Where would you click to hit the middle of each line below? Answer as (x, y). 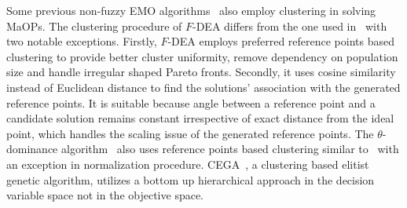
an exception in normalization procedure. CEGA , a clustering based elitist (188, 164)
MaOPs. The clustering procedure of (94, 26)
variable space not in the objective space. (105, 195)
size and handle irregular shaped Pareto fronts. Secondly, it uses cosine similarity (201, 72)
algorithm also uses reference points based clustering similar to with (230, 149)
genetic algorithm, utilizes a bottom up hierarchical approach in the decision (191, 179)
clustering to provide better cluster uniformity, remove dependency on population (202, 56)
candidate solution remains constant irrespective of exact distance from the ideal (200, 118)
